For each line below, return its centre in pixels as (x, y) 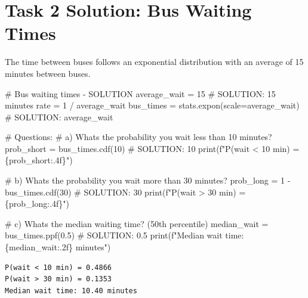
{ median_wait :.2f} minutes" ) (58, 247)
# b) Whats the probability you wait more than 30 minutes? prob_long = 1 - (148, 180)
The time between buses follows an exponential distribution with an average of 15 (154, 62)
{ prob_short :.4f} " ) (39, 160)
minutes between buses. (48, 73)
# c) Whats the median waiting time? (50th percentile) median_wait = (137, 223)
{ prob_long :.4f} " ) (37, 204)
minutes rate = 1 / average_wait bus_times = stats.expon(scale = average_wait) (152, 105)
